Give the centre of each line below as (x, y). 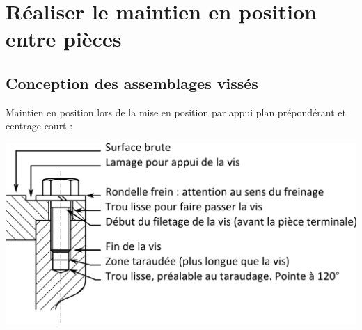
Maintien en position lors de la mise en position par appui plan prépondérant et (176, 112)
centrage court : (39, 126)
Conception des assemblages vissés (132, 82)
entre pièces (64, 39)
